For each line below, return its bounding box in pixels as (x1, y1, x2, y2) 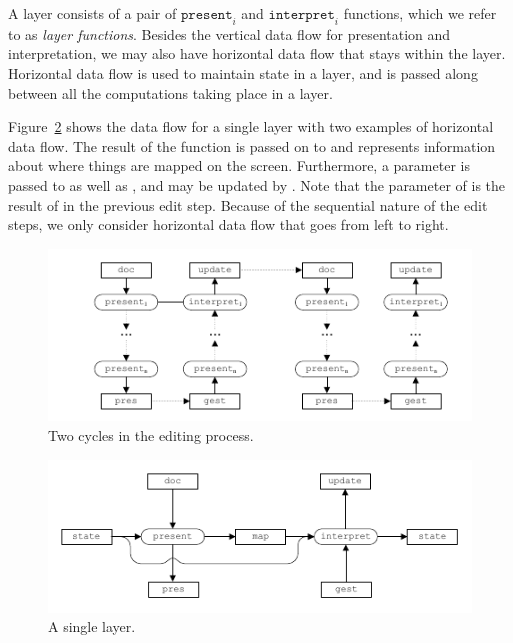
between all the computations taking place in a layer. (8, 82, 333, 103)
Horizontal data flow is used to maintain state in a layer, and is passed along (8, 62, 478, 83)
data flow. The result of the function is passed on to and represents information (8, 135, 496, 156)
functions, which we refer (343, 3, 497, 23)
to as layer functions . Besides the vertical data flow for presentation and (8, 23, 451, 44)
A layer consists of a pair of (8, 3, 177, 23)
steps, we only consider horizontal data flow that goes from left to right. (8, 214, 449, 235)
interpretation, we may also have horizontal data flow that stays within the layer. (8, 43, 506, 64)
